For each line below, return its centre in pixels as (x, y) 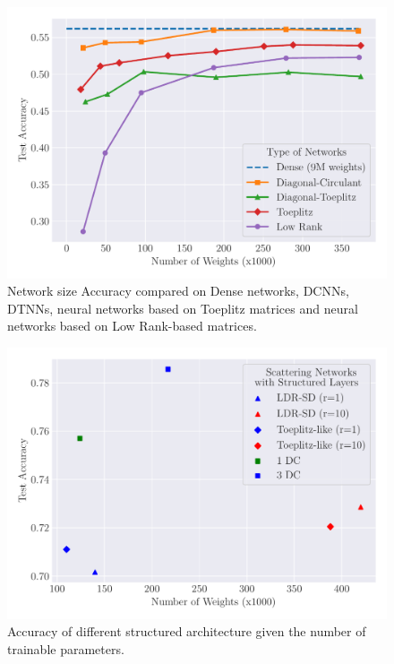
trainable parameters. (66, 648)
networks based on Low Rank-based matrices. (132, 326)
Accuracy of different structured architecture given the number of (187, 631)
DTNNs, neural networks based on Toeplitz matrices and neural (183, 308)
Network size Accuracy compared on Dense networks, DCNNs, (178, 291)
